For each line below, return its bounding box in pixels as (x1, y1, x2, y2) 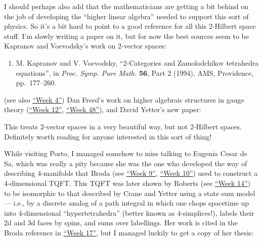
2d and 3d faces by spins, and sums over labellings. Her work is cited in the (4, 217, 238, 228)
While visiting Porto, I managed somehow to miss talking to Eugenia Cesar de (4, 148, 247, 159)
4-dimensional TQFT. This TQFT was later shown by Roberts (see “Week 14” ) (4, 177, 251, 188)
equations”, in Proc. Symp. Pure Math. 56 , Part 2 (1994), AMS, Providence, (16, 67, 254, 78)
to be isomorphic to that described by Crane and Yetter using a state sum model (4, 187, 255, 198)
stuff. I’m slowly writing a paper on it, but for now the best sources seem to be (4, 30, 249, 41)
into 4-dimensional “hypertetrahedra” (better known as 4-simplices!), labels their (4, 207, 254, 218)
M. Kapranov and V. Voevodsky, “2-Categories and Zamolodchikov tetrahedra (16, 57, 259, 68)
